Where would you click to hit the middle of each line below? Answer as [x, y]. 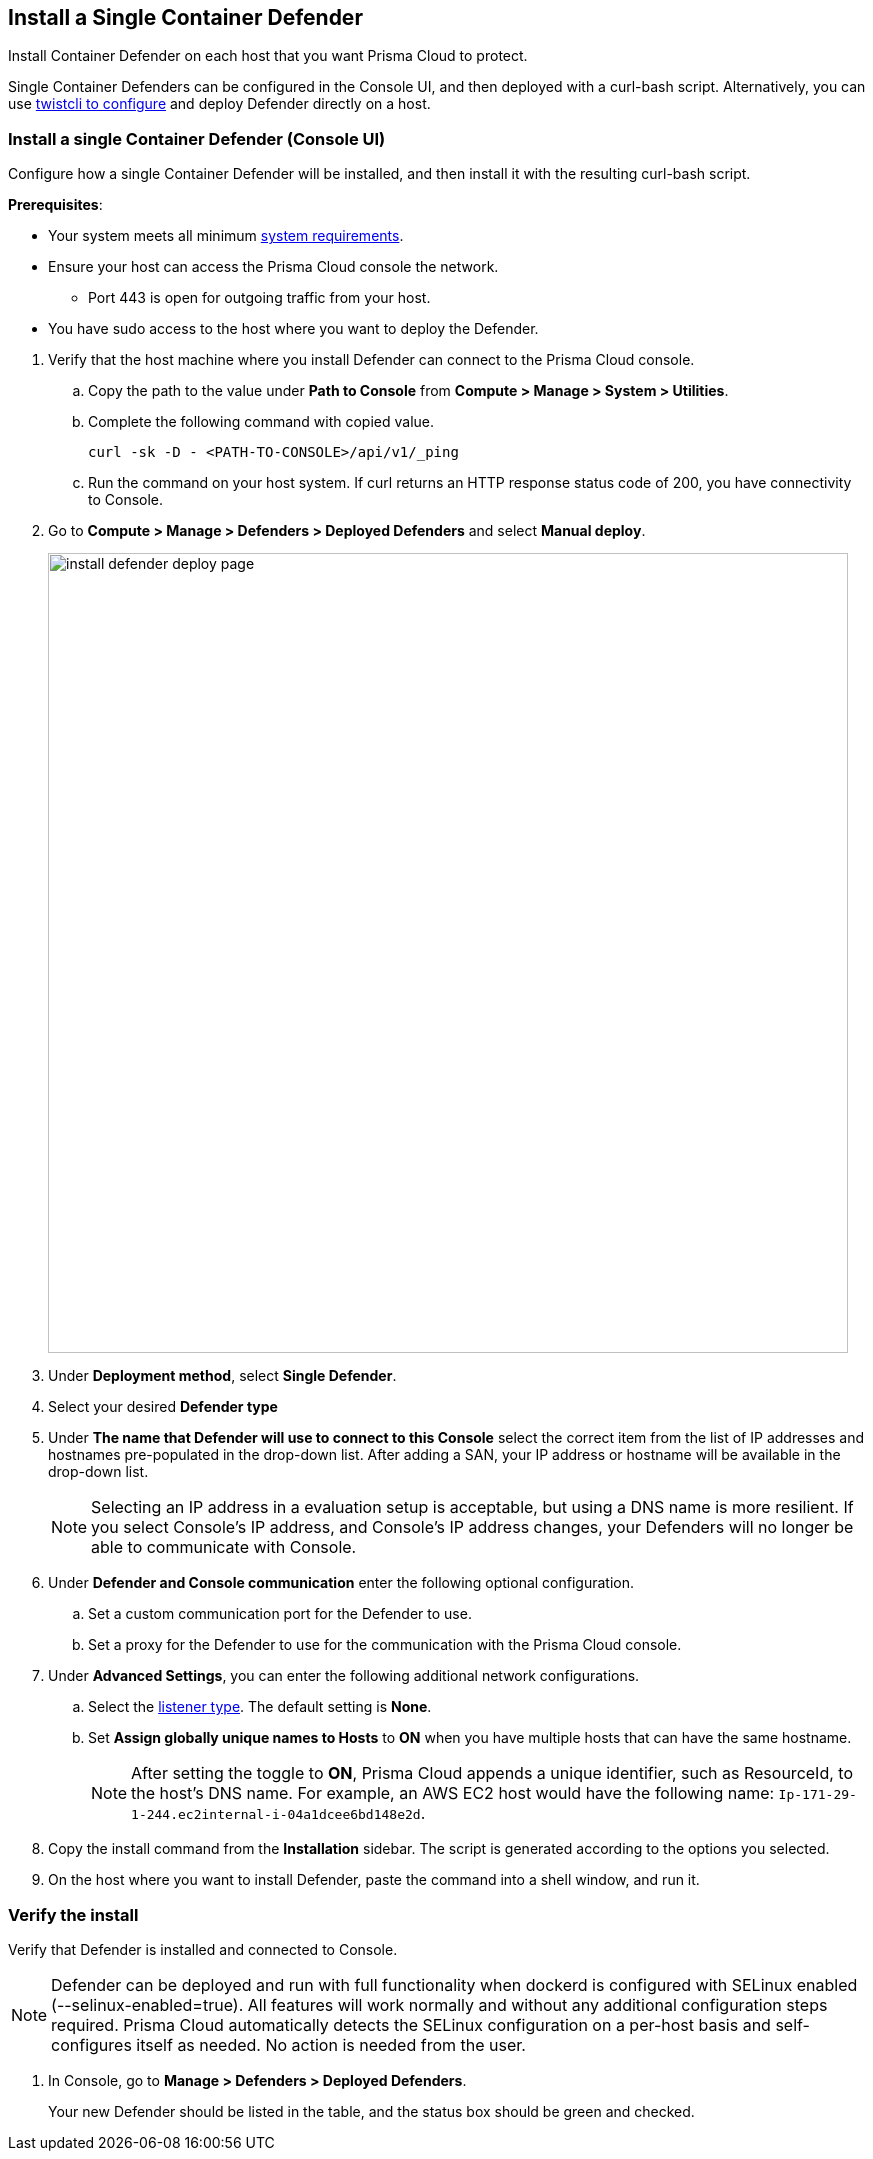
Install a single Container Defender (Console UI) [197, 138]
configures [91, 2044]
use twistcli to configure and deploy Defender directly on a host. [219, 104]
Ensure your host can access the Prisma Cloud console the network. [273, 267]
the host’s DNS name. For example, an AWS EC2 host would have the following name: [453, 1793]
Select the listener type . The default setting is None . [260, 1707]
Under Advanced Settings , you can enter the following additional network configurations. [344, 1676]
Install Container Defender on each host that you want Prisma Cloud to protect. [268, 56]
